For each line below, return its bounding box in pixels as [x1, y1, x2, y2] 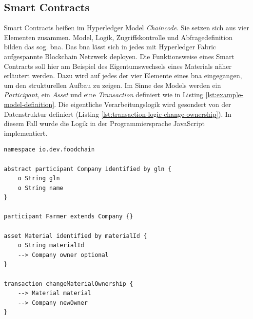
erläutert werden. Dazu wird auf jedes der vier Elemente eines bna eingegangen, [4, 70, 242, 81]
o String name [18, 184, 63, 191]
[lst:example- [205, 89, 244, 100]
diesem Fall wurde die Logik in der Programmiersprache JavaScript [4, 118, 205, 128]
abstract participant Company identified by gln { [4, 165, 172, 172]
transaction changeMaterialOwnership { [4, 280, 133, 287]
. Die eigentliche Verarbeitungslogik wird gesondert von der [54, 99, 231, 109]
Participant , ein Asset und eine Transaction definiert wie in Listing [4, 89, 204, 100]
